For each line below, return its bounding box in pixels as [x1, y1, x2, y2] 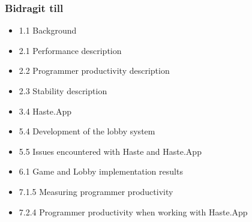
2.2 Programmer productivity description [19, 64, 170, 77]
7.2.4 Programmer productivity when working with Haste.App [19, 205, 248, 218]
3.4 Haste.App [19, 104, 71, 117]
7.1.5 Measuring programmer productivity [19, 185, 173, 197]
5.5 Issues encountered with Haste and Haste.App [19, 145, 202, 157]
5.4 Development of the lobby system [19, 125, 155, 137]
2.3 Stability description [19, 85, 107, 97]
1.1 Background [19, 24, 77, 37]
